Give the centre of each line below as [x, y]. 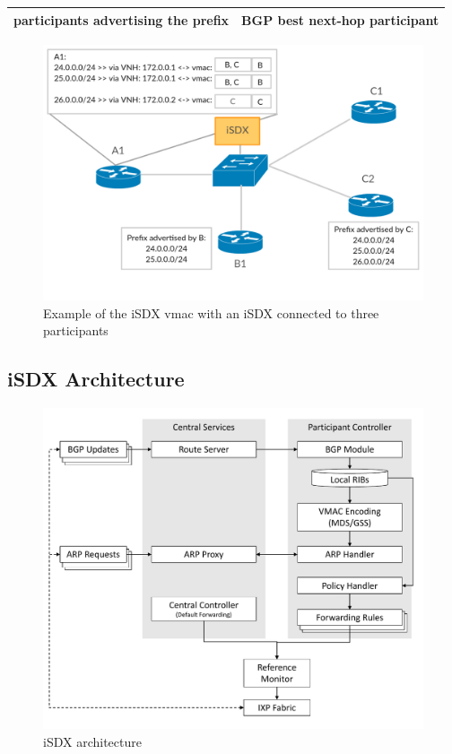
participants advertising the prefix [122, 19]
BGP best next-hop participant [340, 19]
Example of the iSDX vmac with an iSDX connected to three [211, 312]
